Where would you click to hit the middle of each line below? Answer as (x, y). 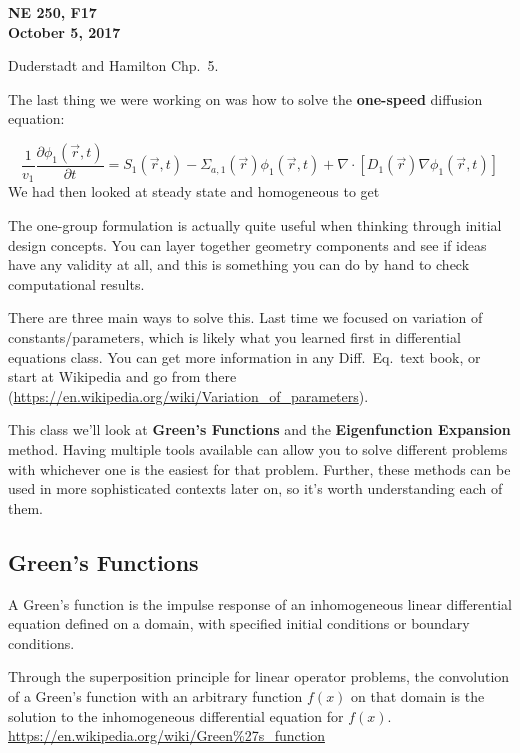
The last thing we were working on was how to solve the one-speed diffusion (245, 98)
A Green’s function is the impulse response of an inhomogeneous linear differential (260, 603)
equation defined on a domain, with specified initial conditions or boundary (239, 623)
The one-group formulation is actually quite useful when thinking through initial (255, 225)
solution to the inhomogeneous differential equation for (176, 715)
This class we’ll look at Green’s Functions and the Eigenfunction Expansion (259, 429)
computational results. (76, 283)
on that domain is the (418, 695)
